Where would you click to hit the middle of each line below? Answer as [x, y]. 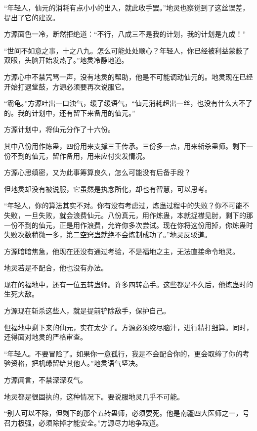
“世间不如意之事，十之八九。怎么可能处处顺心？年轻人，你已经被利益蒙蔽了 [127, 50]
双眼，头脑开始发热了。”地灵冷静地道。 [66, 60]
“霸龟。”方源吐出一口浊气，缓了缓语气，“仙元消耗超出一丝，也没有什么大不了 [128, 103]
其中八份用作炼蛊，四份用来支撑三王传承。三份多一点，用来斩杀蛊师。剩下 [125, 146]
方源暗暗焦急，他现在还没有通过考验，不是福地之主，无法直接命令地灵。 [122, 251]
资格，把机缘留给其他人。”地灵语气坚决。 [76, 363]
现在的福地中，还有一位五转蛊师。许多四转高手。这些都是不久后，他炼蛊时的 [128, 284]
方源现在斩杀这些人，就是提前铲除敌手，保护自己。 [87, 311]
